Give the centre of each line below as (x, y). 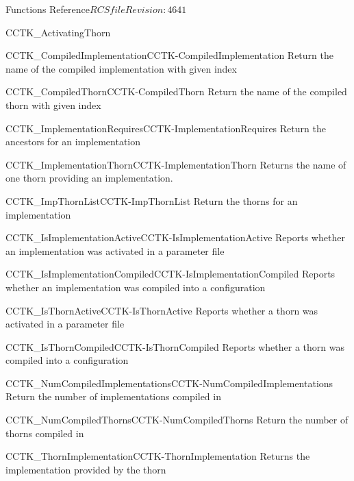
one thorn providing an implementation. (89, 178)
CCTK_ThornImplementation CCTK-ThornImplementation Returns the (158, 456)
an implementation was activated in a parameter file (115, 250)
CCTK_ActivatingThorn (58, 32)
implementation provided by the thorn (86, 469)
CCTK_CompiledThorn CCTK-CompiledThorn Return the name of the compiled (176, 91)
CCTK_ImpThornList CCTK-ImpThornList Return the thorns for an (152, 200)
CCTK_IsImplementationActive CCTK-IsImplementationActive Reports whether (175, 237)
